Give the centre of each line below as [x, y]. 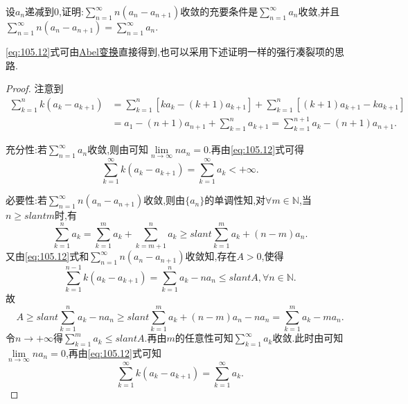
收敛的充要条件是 [219, 11]
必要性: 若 [26, 200]
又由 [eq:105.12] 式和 [47, 256]
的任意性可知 [204, 338]
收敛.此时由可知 [308, 338]
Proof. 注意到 [35, 88]
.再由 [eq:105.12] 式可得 [256, 149]
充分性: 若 [26, 149]
